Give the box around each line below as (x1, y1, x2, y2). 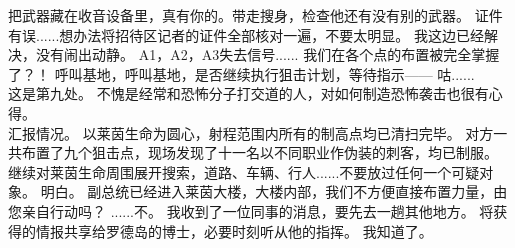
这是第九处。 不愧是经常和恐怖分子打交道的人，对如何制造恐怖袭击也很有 (8, 83, 489, 104)
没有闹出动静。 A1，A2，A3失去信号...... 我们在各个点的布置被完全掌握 (35, 44, 500, 65)
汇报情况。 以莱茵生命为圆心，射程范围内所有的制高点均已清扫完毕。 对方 (8, 122, 494, 143)
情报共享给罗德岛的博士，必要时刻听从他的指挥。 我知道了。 (35, 220, 433, 241)
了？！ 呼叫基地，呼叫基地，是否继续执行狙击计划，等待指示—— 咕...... (8, 63, 475, 84)
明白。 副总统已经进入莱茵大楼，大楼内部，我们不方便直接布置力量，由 (40, 181, 508, 202)
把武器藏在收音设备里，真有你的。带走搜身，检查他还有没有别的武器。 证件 (8, 5, 503, 25)
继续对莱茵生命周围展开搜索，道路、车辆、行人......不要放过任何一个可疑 (8, 161, 480, 182)
